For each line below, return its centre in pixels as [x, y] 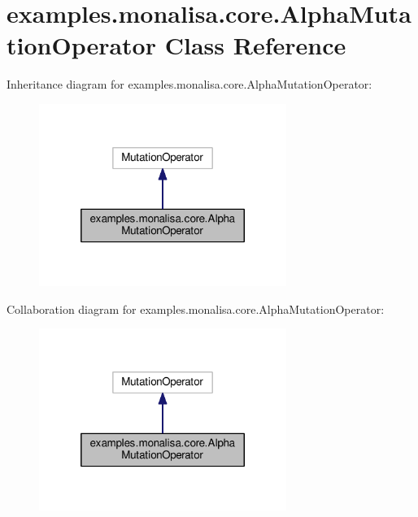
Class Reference [255, 45]
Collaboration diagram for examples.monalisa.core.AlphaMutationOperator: [196, 308]
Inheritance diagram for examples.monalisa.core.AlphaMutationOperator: [189, 84]
